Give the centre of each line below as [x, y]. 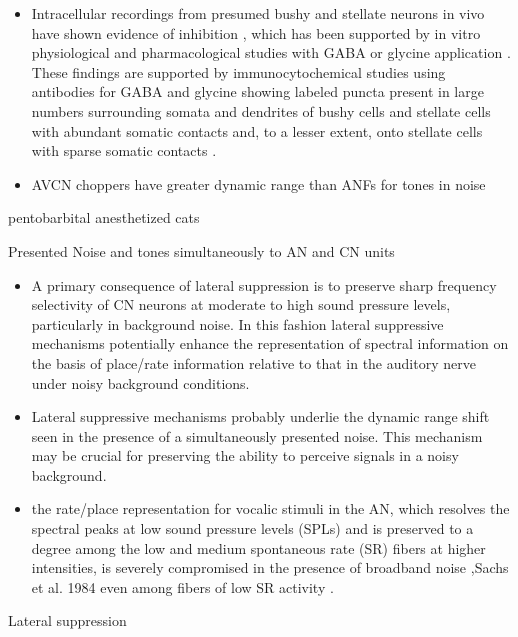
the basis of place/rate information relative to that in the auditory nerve [253, 362]
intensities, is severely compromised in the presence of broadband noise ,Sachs [270, 567]
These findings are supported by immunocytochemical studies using [238, 71]
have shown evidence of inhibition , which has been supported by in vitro [256, 32]
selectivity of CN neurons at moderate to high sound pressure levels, [241, 304]
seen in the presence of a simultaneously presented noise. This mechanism [257, 435]
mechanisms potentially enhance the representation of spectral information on [270, 343]
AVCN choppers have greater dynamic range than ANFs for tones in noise [258, 183]
